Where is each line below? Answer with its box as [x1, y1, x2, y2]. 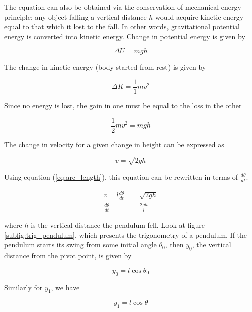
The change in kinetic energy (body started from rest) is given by [4, 61, 206, 72]
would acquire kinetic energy [155, 11, 244, 22]
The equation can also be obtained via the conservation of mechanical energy [4, 2, 241, 12]
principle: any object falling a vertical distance [4, 11, 147, 22]
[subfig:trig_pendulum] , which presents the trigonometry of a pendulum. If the [4, 229, 247, 240]
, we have [51, 282, 80, 292]
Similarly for [4, 282, 43, 292]
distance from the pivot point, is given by [4, 250, 132, 261]
